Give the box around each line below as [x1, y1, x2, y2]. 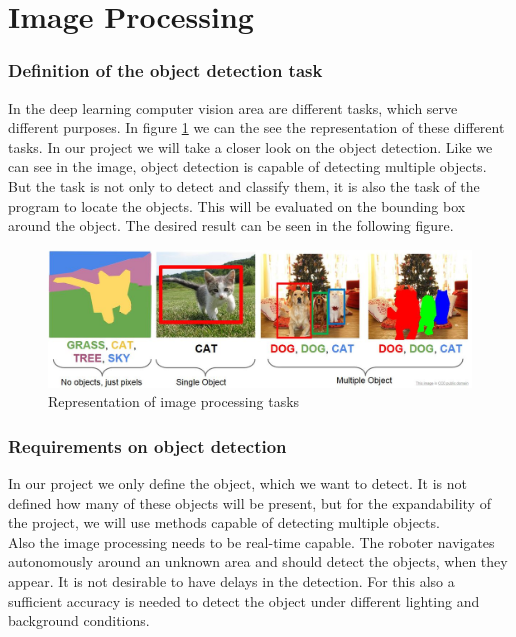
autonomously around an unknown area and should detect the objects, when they [8, 551, 508, 572]
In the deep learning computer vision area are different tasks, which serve [8, 97, 458, 118]
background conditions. [8, 610, 150, 631]
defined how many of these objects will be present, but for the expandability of [8, 492, 491, 513]
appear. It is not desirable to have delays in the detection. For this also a [8, 571, 455, 591]
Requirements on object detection [8, 433, 287, 458]
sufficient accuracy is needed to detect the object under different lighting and [8, 590, 480, 611]
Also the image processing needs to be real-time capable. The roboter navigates [8, 531, 495, 552]
